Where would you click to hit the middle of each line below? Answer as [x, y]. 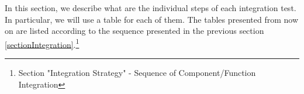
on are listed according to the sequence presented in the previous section [134, 31]
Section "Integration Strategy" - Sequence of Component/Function [137, 73]
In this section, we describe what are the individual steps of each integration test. [151, 8]
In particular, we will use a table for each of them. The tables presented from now [152, 19]
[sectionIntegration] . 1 [42, 43]
